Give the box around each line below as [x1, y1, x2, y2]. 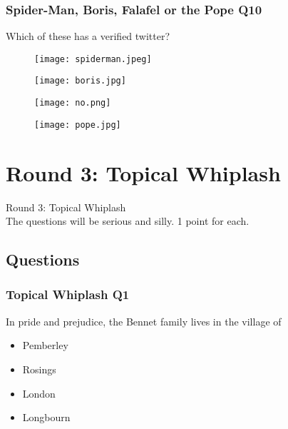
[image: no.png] [34, 98, 111, 108]
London [22, 385, 56, 400]
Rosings [22, 361, 56, 376]
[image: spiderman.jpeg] [34, 54, 152, 64]
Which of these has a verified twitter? [6, 29, 170, 44]
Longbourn [22, 410, 71, 425]
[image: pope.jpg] [34, 119, 121, 130]
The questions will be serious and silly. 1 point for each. [6, 213, 250, 228]
